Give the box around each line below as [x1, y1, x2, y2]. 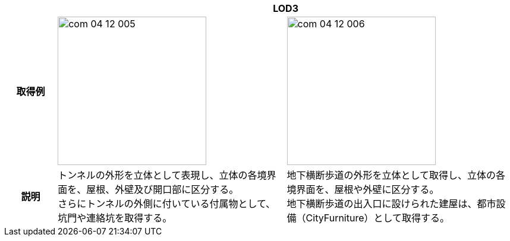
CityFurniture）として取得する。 [306, 212, 450, 224]
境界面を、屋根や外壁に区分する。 [287, 183, 439, 195]
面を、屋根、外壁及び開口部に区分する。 [58, 183, 239, 195]
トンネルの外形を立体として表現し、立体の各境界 [58, 169, 276, 181]
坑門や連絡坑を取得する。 [58, 212, 172, 224]
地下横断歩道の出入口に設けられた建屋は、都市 [287, 198, 496, 210]
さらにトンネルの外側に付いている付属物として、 [58, 198, 276, 210]
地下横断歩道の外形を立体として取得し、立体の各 [287, 169, 506, 181]
